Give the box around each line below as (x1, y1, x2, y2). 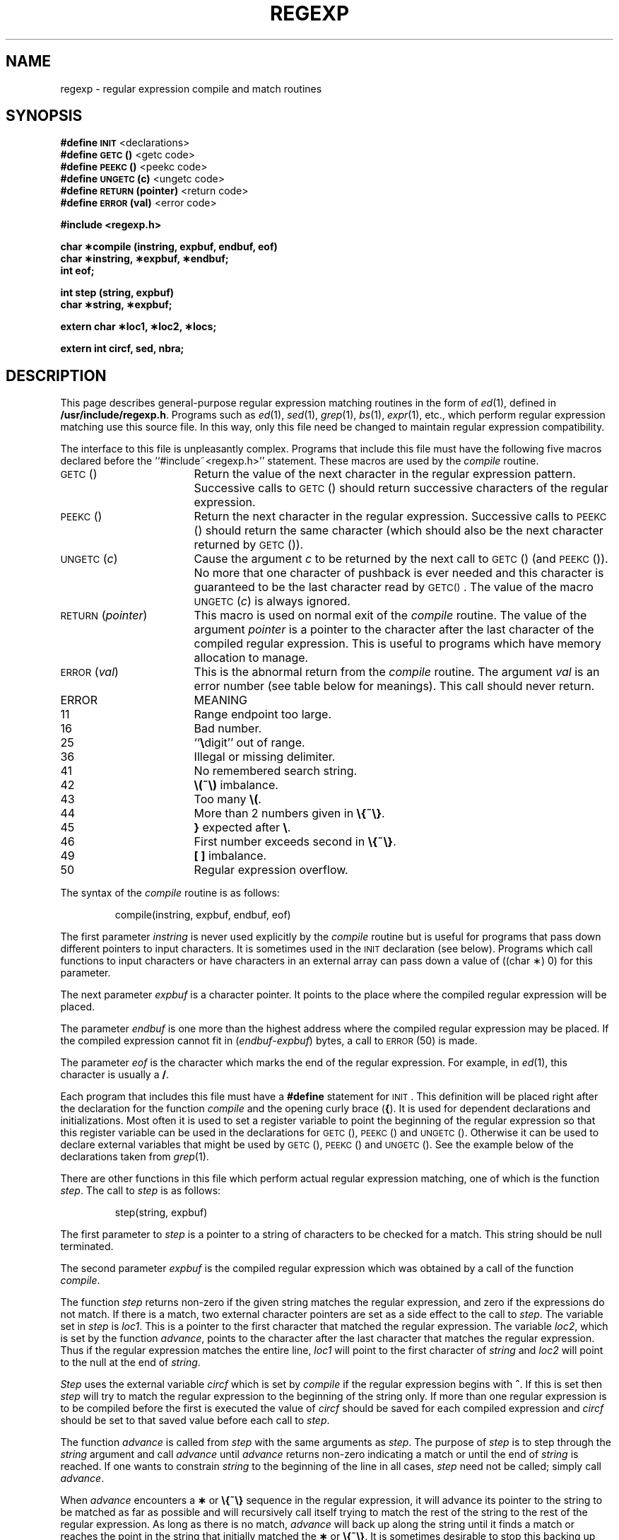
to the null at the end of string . (60, 1356, 201, 1369)
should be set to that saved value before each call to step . (60, 1414, 330, 1427)
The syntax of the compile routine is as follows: (60, 887, 280, 899)
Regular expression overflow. (194, 863, 348, 877)
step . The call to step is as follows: (60, 1184, 221, 1197)
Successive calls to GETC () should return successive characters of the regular (194, 481, 608, 496)
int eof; (60, 264, 95, 277)
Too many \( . (194, 792, 261, 807)
